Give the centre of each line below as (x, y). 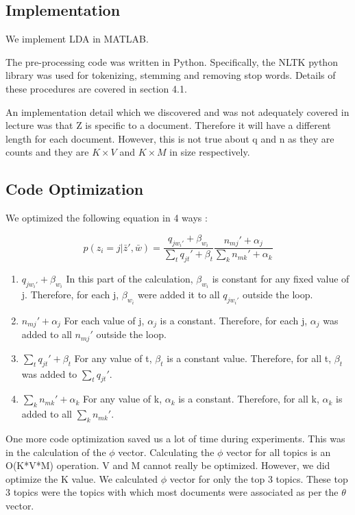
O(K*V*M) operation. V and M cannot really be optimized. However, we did (168, 465)
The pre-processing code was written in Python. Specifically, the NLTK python (172, 61)
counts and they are (47, 152)
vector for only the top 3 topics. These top (259, 478)
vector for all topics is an (279, 452)
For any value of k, (123, 399)
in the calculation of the (56, 452)
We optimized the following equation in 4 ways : (107, 218)
